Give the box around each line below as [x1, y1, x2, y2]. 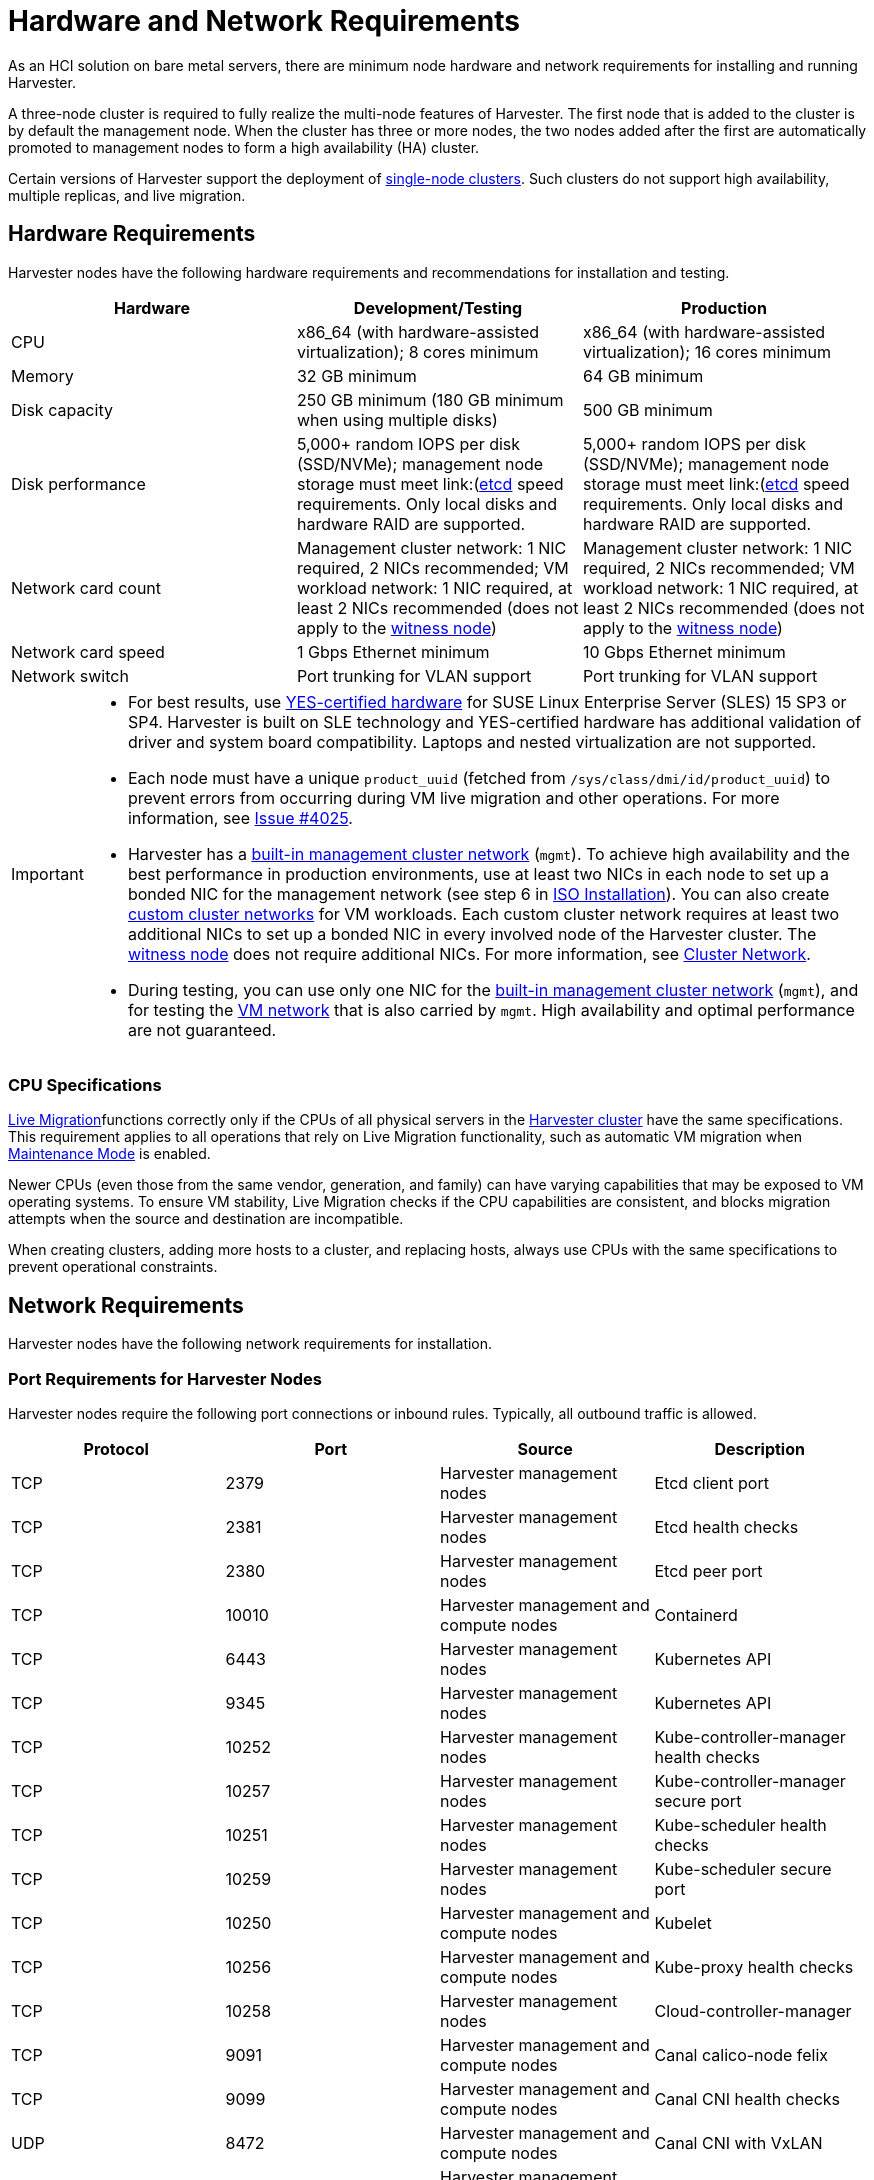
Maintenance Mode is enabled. [8, 1145, 211, 1163]
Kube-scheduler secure [654, 1858, 832, 1879]
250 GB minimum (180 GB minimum [296, 389, 564, 410]
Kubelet [654, 1912, 712, 1933]
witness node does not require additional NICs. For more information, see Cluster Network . [127, 943, 811, 964]
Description [714, 1438, 805, 1459]
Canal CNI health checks [654, 2088, 841, 2109]
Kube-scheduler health [654, 1814, 827, 1835]
